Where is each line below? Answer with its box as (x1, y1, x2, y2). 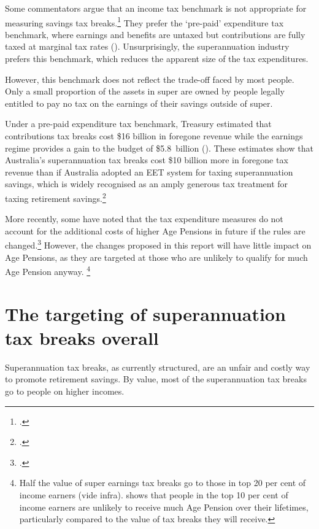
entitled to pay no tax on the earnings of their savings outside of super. (5, 96, 273, 109)
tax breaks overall (5, 325, 159, 350)
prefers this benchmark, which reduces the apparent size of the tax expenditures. (5, 52, 309, 65)
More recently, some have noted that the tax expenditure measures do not (5, 212, 283, 225)
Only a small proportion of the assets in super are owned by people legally (5, 85, 285, 98)
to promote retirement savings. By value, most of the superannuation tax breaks (5, 373, 307, 385)
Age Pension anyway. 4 (5, 263, 91, 277)
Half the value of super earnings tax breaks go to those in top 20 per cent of (19, 476, 306, 489)
